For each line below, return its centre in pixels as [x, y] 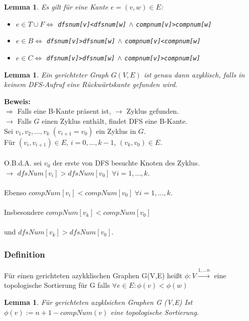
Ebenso [15, 192]
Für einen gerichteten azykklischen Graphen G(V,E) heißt [93, 275]
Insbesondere [24, 212]
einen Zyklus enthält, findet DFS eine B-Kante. [115, 121]
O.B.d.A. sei [23, 163]
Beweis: [17, 101]
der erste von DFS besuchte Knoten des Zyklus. [126, 163]
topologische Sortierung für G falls [57, 285]
